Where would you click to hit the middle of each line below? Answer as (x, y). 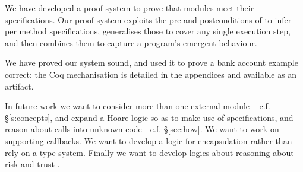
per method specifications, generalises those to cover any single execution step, (148, 31)
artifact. (19, 86)
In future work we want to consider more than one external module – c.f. (138, 106)
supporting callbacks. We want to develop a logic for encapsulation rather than (149, 140)
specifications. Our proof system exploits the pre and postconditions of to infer (148, 19)
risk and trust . (32, 164)
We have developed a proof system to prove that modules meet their (130, 8)
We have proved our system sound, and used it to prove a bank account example (151, 63)
